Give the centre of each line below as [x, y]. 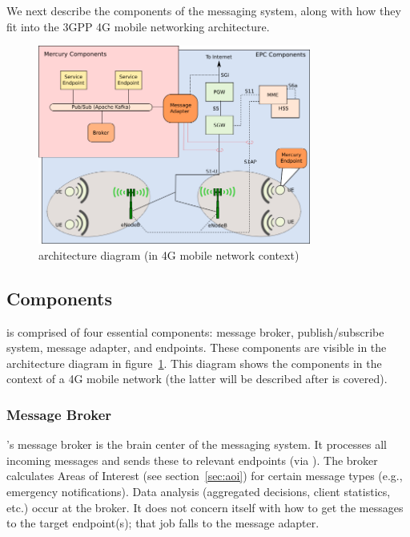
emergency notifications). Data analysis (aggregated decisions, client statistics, [199, 492]
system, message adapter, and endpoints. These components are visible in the [197, 347]
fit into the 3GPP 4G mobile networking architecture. [138, 26]
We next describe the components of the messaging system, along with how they [204, 10]
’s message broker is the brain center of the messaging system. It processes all [197, 444]
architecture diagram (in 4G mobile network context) [169, 254]
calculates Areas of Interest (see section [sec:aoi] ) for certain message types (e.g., [205, 476]
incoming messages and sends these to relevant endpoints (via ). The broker [192, 460]
